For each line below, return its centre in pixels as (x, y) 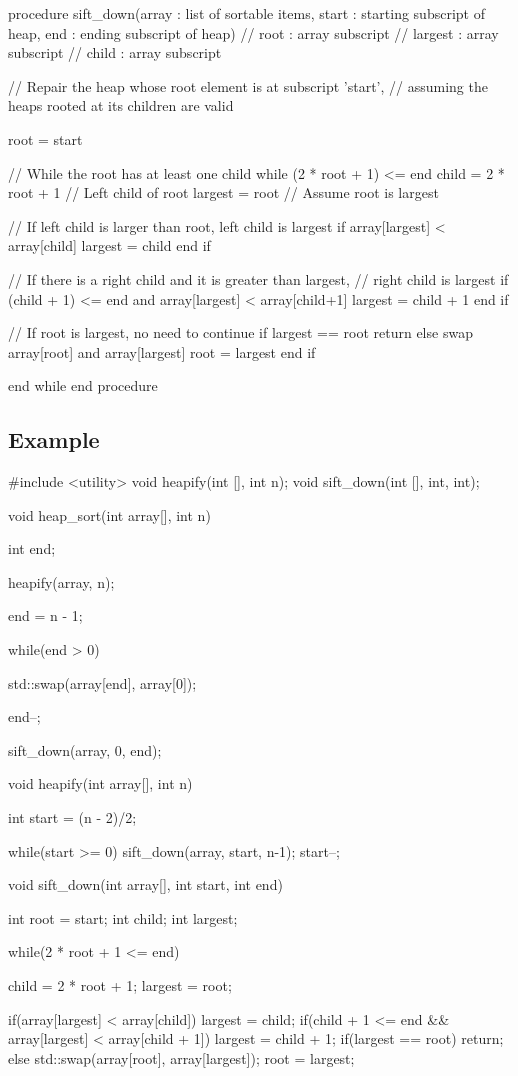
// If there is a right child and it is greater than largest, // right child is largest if (258, 278)
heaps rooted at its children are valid (121, 105)
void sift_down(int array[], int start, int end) (145, 884)
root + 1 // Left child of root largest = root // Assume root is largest (223, 192)
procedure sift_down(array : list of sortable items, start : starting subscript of (246, 13)
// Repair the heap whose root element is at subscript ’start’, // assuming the (248, 85)
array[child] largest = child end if (109, 245)
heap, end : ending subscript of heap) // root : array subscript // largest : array (253, 32)
